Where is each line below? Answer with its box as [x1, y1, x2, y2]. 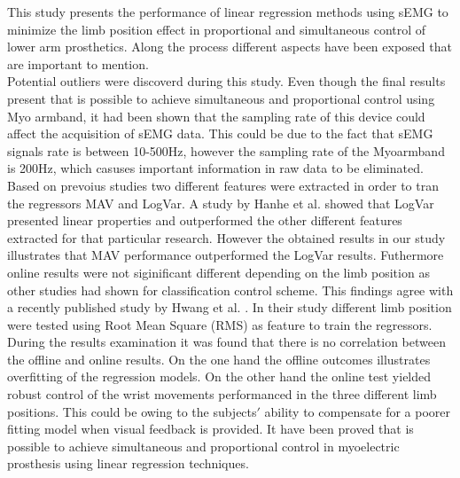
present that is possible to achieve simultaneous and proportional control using [7, 89, 435, 107]
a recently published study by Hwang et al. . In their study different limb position [7, 298, 452, 317]
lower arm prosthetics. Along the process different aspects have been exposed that [7, 37, 452, 56]
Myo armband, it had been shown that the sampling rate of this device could [7, 106, 425, 125]
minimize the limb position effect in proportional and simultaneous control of [7, 20, 426, 38]
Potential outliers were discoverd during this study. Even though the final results [7, 72, 446, 90]
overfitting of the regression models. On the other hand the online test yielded [7, 367, 432, 386]
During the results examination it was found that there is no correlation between [7, 333, 446, 351]
